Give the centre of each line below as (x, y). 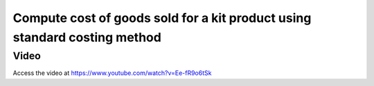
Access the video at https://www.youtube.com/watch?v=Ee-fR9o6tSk (112, 73)
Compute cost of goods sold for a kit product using (162, 18)
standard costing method (87, 37)
